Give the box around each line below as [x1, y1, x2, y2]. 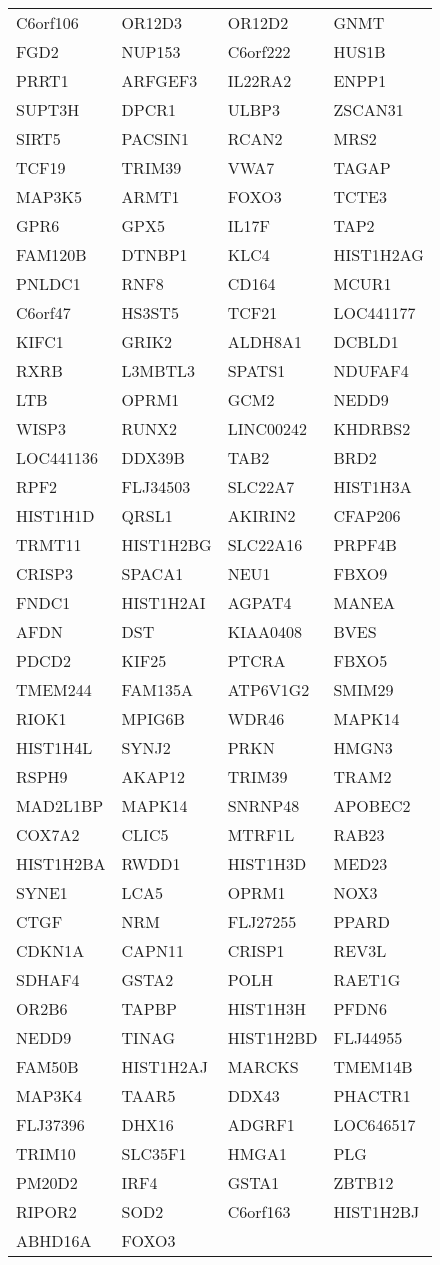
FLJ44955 [333, 1026, 403, 1049]
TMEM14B [333, 1055, 413, 1078]
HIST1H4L [16, 736, 93, 759]
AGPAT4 [227, 591, 292, 614]
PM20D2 [16, 1171, 78, 1194]
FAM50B [16, 1055, 79, 1078]
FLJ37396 [16, 1113, 85, 1136]
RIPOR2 [16, 1200, 77, 1223]
